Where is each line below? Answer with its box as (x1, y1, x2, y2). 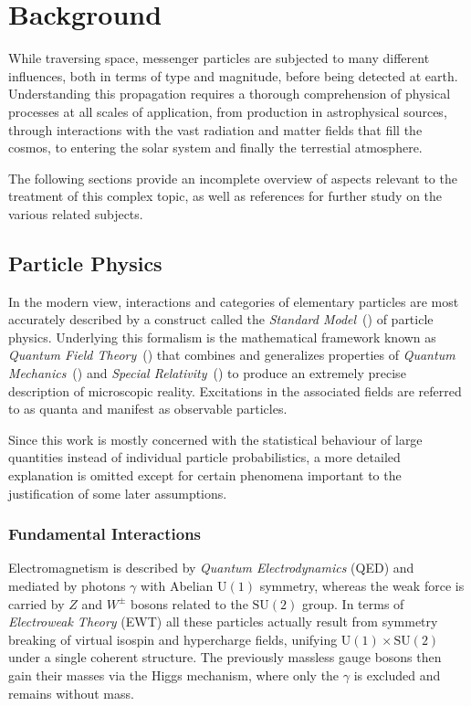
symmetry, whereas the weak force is (259, 576, 465, 595)
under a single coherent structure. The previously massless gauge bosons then (8, 648, 442, 667)
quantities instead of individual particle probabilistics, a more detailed (8, 448, 401, 467)
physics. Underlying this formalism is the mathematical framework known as (8, 327, 436, 346)
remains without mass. (8, 683, 134, 702)
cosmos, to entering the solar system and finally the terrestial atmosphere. (8, 138, 423, 157)
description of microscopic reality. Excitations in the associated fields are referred (8, 381, 462, 400)
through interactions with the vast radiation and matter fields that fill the (8, 120, 423, 139)
